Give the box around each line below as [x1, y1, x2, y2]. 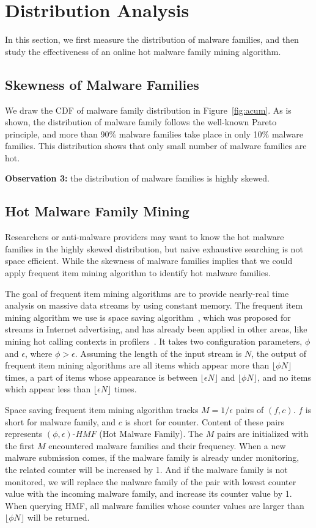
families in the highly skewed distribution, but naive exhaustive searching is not [5, 242, 303, 255]
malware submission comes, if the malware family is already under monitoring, [5, 451, 299, 464]
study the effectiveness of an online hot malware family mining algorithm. [5, 45, 281, 57]
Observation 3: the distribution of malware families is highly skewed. [5, 172, 270, 185]
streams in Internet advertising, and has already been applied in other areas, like [5, 323, 307, 335]
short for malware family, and [5, 415, 116, 428]
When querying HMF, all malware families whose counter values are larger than [5, 499, 304, 512]
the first [5, 439, 35, 452]
